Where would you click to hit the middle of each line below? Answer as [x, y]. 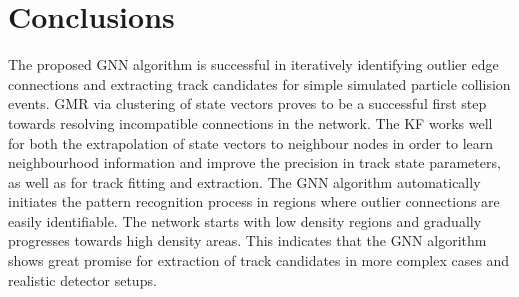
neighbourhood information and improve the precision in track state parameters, [254, 162]
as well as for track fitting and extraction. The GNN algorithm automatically [244, 181]
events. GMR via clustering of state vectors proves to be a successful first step [247, 103]
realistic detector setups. [82, 279]
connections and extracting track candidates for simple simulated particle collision [259, 83]
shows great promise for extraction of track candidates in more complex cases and [259, 260]
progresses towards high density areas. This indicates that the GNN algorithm [247, 240]
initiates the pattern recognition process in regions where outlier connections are [254, 201]
